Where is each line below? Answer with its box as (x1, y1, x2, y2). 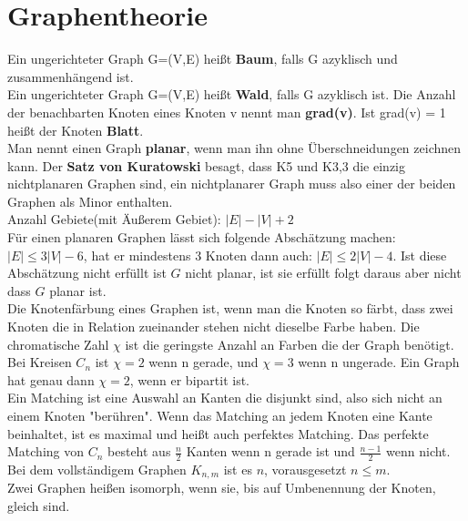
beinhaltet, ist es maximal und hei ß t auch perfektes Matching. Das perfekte (7, 424, 429, 443)
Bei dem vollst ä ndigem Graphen (7, 460, 187, 479)
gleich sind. (7, 496, 70, 516)
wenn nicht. (386, 442, 451, 461)
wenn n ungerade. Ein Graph (298, 352, 460, 372)
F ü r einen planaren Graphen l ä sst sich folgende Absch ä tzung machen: (7, 228, 396, 247)
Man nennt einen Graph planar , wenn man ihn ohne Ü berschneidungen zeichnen (7, 138, 462, 158)
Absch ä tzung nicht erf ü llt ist (7, 263, 167, 282)
